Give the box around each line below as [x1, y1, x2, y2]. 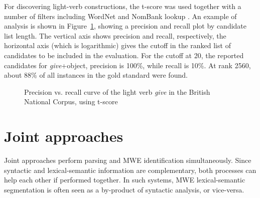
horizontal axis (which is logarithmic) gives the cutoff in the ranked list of [4, 40, 231, 51]
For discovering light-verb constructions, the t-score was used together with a [4, 1, 241, 11]
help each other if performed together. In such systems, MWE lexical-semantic [4, 174, 245, 185]
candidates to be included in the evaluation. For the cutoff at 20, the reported [4, 50, 244, 60]
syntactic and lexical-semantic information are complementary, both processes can [4, 164, 256, 175]
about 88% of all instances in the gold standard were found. [4, 70, 188, 80]
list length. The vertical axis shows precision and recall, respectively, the [4, 30, 226, 41]
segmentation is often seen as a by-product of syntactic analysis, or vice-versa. [4, 184, 244, 194]
